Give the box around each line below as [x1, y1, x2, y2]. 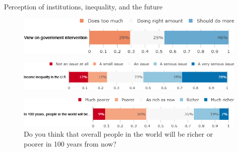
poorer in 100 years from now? [24, 138, 117, 149]
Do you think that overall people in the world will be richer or [24, 129, 213, 139]
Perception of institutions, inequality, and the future [4, 1, 163, 11]
